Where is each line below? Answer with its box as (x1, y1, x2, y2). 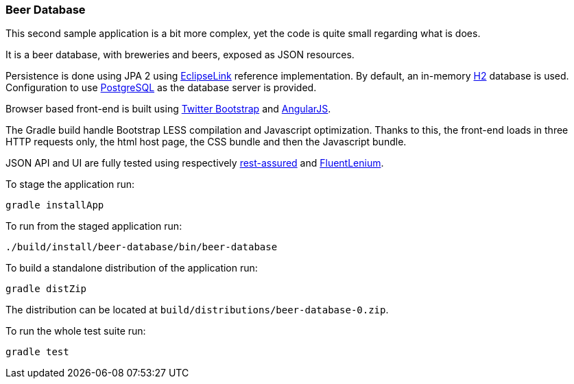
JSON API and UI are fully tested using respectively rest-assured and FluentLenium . (5, 157, 384, 169)
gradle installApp (5, 200, 104, 211)
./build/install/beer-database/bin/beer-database (5, 241, 278, 253)
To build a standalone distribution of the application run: (5, 262, 258, 274)
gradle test (5, 346, 69, 358)
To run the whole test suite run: (5, 325, 146, 337)
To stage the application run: (5, 178, 135, 191)
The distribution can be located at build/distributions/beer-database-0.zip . (5, 304, 389, 316)
